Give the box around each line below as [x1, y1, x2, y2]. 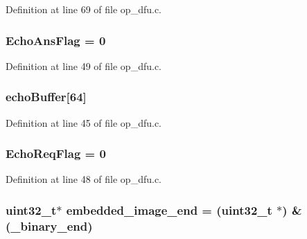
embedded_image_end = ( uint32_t [66, 201, 272, 218]
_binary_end [10, 217, 88, 234]
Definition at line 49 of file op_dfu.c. [6, 58, 162, 73]
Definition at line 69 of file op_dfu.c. [6, 2, 162, 16]
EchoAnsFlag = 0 [6, 31, 106, 48]
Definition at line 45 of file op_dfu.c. [6, 115, 162, 130]
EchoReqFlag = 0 [6, 145, 106, 162]
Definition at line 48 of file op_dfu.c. [6, 172, 162, 186]
